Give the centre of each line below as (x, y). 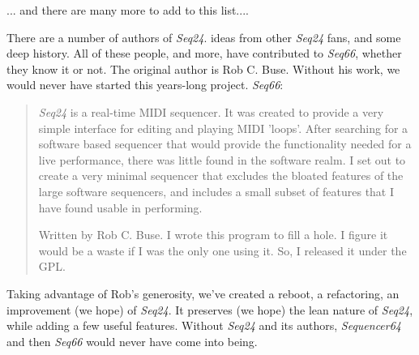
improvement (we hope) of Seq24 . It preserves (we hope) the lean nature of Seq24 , (210, 309)
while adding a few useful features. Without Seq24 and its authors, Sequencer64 (204, 325)
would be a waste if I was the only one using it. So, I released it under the (222, 250)
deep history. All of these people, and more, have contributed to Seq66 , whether (204, 53)
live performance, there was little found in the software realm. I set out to (222, 159)
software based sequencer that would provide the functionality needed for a (225, 144)
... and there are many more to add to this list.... (128, 10)
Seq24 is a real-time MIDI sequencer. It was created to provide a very (211, 111)
